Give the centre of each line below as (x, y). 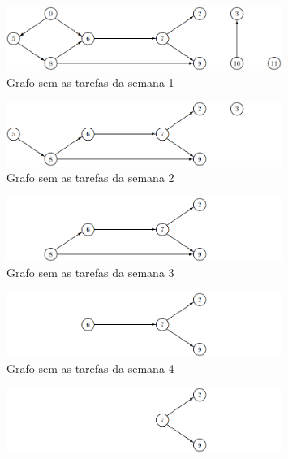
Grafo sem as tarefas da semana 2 (90, 178)
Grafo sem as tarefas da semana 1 (90, 82)
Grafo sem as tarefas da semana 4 (90, 368)
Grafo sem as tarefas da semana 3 (90, 273)
